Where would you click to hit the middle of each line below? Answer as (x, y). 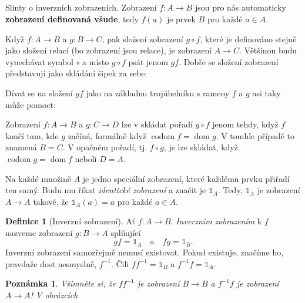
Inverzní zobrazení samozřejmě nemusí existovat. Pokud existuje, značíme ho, (145, 252)
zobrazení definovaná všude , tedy (72, 18)
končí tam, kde (32, 135)
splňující (126, 232)
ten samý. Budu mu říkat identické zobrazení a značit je (106, 190)
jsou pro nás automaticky (240, 7)
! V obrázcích (54, 294)
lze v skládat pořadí (157, 124)
